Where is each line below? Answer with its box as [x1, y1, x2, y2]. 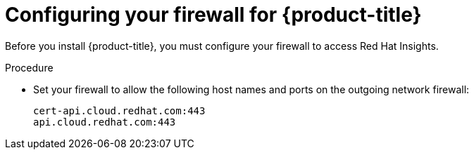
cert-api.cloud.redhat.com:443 [33, 105, 206, 116]
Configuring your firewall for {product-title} [5, 3, 422, 27]
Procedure [5, 61, 54, 74]
